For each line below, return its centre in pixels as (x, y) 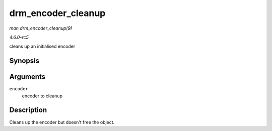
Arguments (27, 77)
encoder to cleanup (42, 96)
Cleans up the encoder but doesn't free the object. (62, 122)
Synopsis (24, 61)
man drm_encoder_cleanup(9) (41, 28)
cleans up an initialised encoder (42, 46)
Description (28, 110)
